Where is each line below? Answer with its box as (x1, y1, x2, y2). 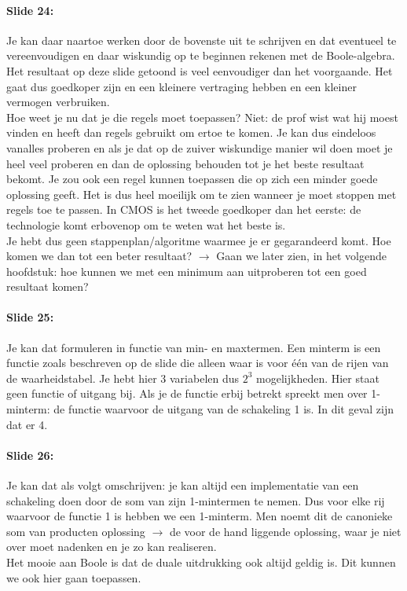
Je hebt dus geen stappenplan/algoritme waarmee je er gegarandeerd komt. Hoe (6, 232, 391, 248)
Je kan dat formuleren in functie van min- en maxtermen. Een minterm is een (6, 339, 381, 355)
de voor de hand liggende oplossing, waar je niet (169, 523, 401, 539)
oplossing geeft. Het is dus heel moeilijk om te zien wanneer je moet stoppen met (6, 185, 397, 202)
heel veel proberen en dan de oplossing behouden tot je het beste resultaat (6, 155, 365, 171)
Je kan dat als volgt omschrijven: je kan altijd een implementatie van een (6, 477, 359, 494)
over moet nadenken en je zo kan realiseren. (6, 538, 217, 555)
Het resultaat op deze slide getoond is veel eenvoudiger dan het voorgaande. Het (6, 62, 393, 79)
